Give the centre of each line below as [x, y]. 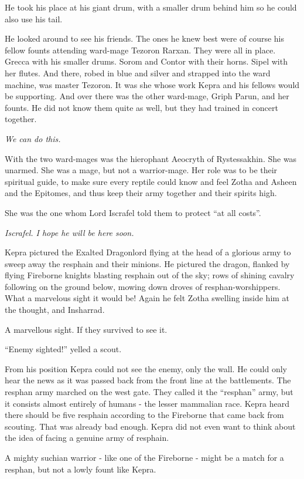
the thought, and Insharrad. [55, 310]
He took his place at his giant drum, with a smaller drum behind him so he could [151, 7]
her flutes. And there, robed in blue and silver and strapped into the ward [138, 72]
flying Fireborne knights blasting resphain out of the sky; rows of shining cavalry [150, 275]
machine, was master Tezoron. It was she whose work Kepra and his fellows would [152, 84]
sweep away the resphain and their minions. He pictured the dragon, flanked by [147, 263]
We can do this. [33, 138]
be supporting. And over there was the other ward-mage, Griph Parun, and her [147, 96]
